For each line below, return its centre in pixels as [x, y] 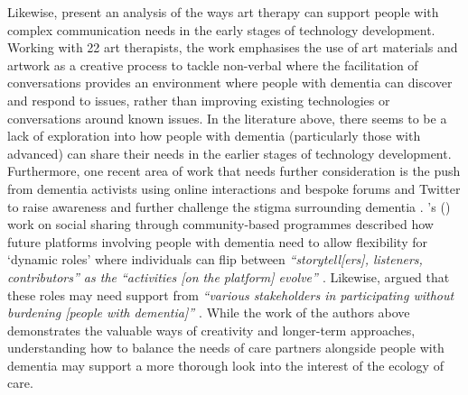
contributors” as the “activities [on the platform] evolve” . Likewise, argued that [229, 276]
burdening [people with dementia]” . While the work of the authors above [209, 312]
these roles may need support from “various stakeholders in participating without [231, 294]
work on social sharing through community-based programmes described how [220, 224]
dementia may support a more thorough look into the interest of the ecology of [225, 365]
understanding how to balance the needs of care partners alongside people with [226, 348]
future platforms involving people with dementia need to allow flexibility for [217, 241]
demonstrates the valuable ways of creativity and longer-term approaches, [211, 330]
